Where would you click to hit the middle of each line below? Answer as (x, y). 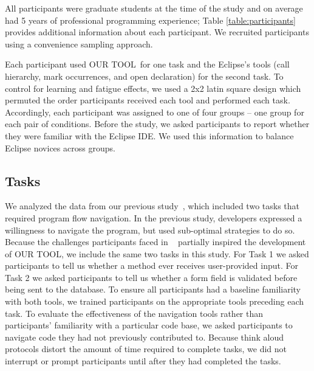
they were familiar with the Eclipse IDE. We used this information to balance (149, 135)
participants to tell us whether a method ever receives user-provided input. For (152, 265)
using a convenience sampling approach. (79, 43)
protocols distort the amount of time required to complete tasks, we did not (146, 349)
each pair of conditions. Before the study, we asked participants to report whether (157, 124)
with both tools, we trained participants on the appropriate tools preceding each (155, 301)
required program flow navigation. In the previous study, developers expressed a (154, 217)
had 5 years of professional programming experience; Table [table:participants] (150, 20)
